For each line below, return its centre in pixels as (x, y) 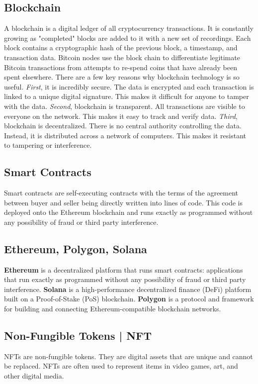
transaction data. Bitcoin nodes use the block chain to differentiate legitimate (122, 57)
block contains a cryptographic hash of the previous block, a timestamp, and (121, 48)
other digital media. (34, 376)
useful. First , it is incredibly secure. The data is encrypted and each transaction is (129, 86)
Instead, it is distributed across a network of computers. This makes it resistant (125, 135)
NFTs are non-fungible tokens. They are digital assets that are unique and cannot (129, 356)
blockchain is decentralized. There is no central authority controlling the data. (123, 126)
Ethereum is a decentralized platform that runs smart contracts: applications (124, 269)
